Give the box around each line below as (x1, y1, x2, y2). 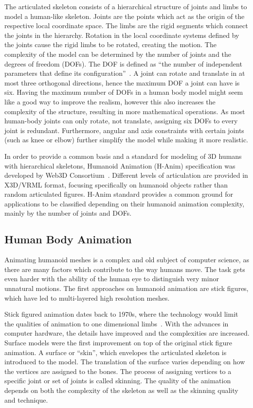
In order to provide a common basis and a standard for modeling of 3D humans (4, 151, 242, 161)
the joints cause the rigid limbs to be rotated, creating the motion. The (4, 39, 217, 50)
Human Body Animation (4, 232, 132, 247)
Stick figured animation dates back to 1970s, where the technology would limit (4, 309, 238, 319)
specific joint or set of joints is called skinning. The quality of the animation (4, 375, 231, 386)
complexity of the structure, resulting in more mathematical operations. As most (4, 106, 245, 116)
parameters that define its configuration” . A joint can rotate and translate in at (4, 68, 245, 78)
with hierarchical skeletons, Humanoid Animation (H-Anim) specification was (4, 160, 235, 170)
